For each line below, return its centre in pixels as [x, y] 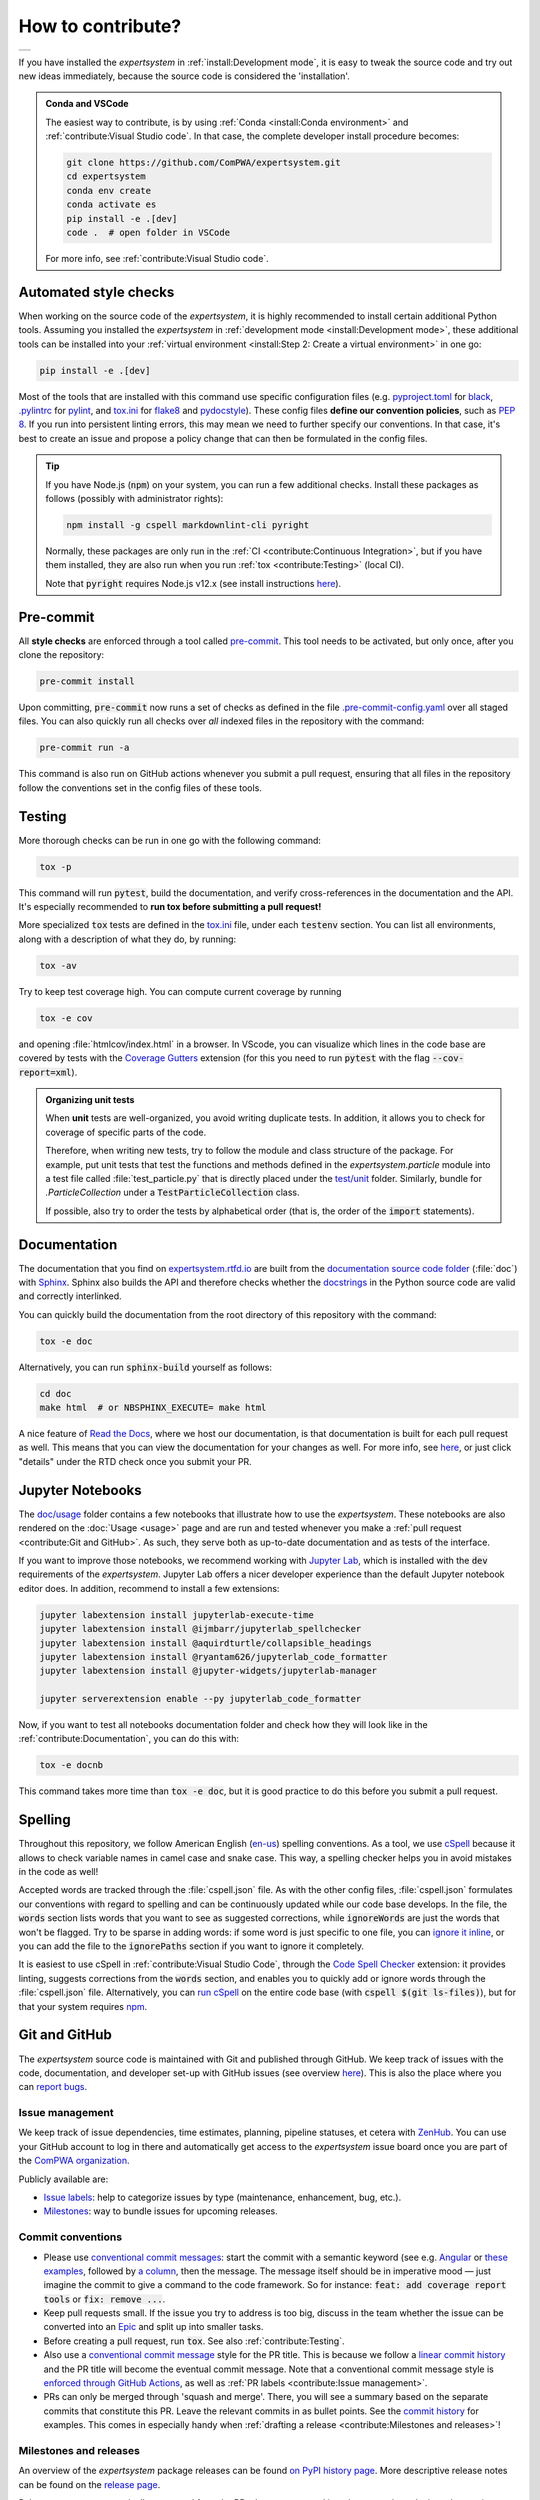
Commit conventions [70, 2237]
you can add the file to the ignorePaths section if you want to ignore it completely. [191, 1946]
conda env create [109, 190]
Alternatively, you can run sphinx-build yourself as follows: [145, 1367]
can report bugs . [53, 2087]
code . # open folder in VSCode [148, 233]
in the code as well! [58, 1872]
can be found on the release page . [89, 2484]
